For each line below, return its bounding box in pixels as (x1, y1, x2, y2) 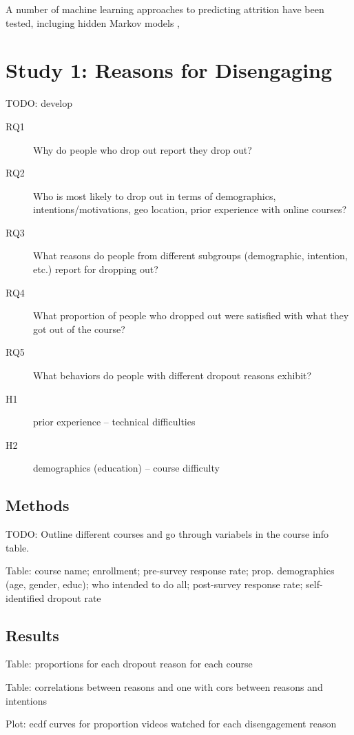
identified (6, 590, 45, 605)
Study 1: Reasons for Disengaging (6, 56, 333, 84)
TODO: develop (6, 96, 73, 110)
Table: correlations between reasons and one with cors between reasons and (6, 679, 323, 694)
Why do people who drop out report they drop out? (33, 142, 252, 157)
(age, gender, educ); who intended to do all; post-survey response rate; (6, 576, 303, 591)
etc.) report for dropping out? (33, 262, 158, 276)
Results (6, 624, 59, 645)
